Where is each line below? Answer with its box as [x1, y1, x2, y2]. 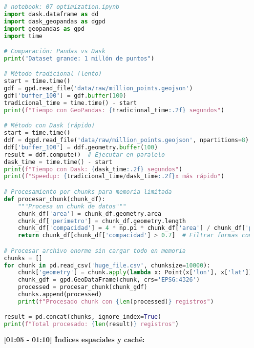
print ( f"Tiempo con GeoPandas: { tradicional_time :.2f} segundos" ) [4, 106, 225, 114]
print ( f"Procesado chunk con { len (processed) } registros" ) [18, 298, 214, 305]
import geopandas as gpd [4, 25, 85, 32]
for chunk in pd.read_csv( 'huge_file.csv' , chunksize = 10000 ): [4, 262, 211, 269]
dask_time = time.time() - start [4, 158, 112, 165]
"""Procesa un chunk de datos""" [18, 203, 127, 210]
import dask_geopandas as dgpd [4, 18, 106, 25]
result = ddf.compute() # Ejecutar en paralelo [4, 151, 165, 158]
